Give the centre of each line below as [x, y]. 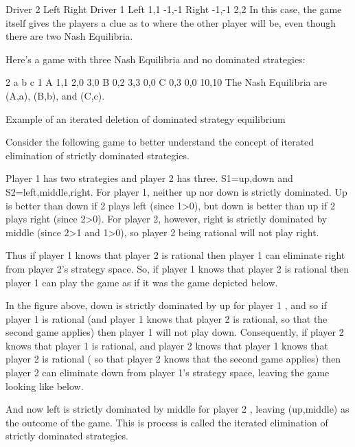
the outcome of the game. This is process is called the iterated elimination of [167, 422]
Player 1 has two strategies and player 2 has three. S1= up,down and [149, 178]
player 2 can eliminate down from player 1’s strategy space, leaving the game [168, 372]
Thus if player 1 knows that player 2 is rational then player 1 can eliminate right [175, 255]
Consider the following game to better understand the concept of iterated [160, 142]
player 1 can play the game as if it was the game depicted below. [142, 282]
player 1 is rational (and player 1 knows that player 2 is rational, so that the [167, 318]
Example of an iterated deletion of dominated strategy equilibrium [146, 118]
